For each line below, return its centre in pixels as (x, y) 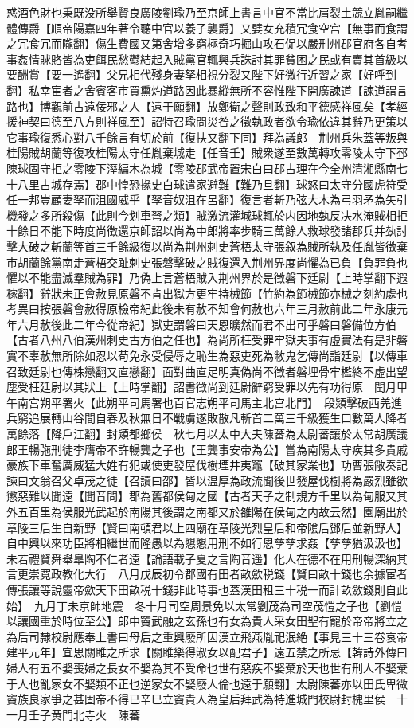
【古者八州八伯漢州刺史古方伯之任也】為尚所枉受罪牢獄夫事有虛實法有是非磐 (207, 340)
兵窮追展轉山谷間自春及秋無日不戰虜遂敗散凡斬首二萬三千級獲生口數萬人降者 (207, 418)
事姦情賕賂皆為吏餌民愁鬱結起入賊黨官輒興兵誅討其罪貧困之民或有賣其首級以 (207, 59)
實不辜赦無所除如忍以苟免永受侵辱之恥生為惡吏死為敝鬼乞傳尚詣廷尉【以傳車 (207, 356)
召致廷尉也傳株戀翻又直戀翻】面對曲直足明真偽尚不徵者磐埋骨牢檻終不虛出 (201, 371)
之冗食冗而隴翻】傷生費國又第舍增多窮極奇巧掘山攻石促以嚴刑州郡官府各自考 (207, 43)
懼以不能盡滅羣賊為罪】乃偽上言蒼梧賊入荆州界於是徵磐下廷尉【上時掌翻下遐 (207, 278)
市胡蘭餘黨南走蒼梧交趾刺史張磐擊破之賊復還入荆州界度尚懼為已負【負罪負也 (207, 262)
